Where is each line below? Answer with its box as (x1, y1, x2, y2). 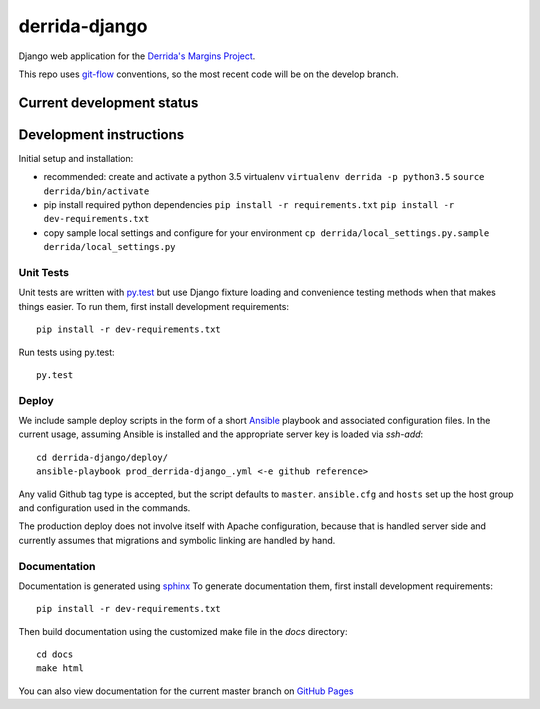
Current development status (18, 94, 199, 111)
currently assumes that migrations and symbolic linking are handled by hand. (18, 534, 336, 546)
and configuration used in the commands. (18, 502, 191, 514)
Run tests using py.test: (18, 346, 115, 358)
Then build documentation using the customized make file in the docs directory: (18, 625, 348, 637)
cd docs (36, 649, 74, 660)
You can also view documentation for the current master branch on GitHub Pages (18, 685, 354, 697)
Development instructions (18, 126, 185, 143)
